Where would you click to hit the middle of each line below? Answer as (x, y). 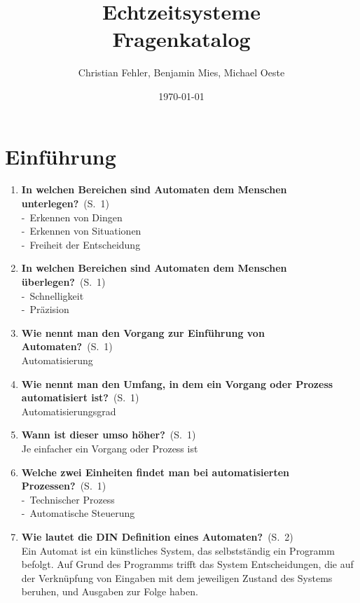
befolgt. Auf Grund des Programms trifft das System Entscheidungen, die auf (187, 564)
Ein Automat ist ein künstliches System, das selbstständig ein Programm (178, 550)
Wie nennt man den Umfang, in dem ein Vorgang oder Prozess (177, 383)
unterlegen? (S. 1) (65, 203)
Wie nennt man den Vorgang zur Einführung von (143, 332)
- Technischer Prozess (68, 499)
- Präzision (45, 309)
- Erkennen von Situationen (81, 231)
